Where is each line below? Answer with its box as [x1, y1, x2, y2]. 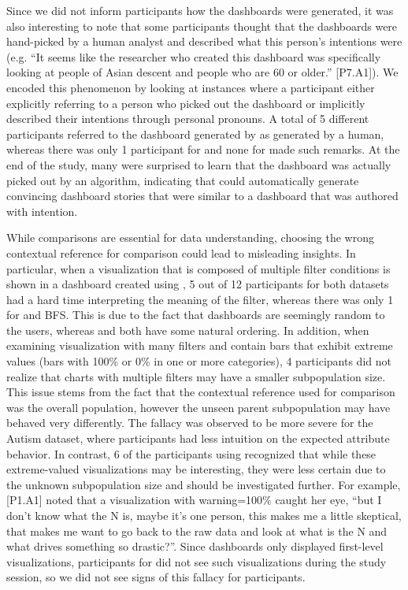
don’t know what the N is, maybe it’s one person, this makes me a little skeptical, [6, 507, 402, 523]
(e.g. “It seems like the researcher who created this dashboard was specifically [6, 48, 381, 65]
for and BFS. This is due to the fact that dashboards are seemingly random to [6, 306, 385, 323]
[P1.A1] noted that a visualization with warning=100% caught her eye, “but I [6, 492, 382, 508]
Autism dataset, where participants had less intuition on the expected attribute [6, 430, 390, 447]
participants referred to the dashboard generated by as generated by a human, [6, 125, 384, 142]
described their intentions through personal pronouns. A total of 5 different [6, 110, 369, 127]
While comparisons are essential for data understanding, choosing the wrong [6, 229, 374, 246]
